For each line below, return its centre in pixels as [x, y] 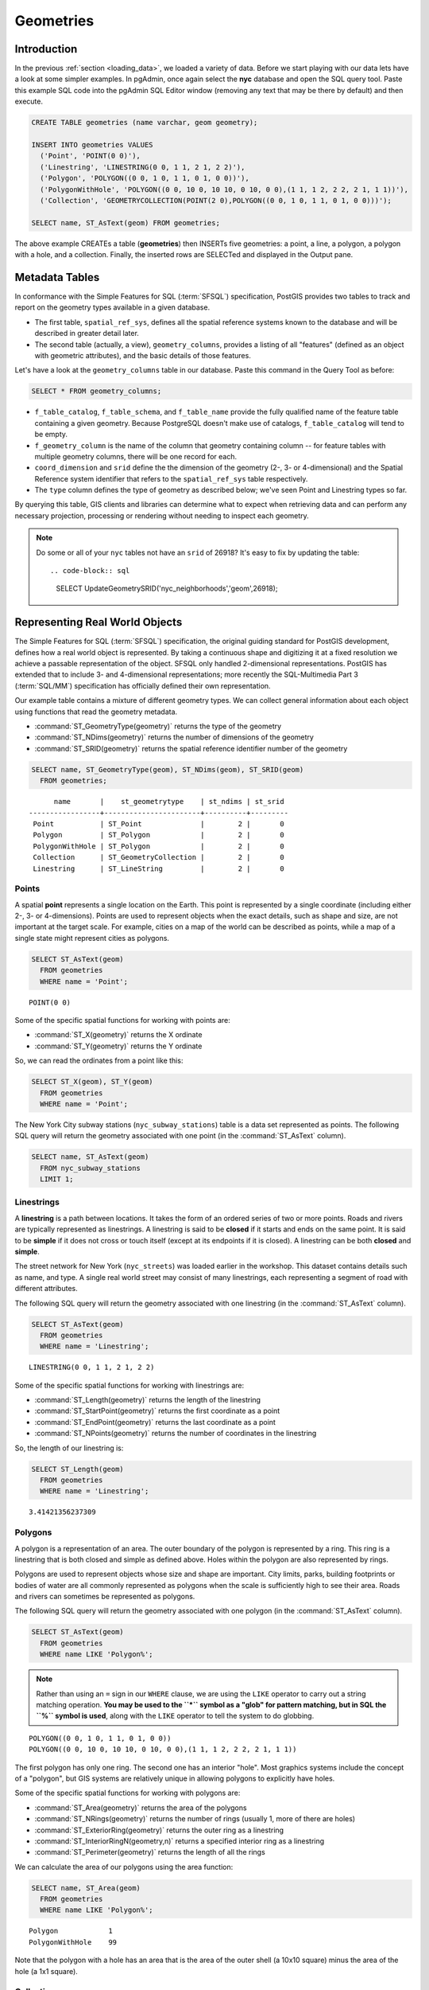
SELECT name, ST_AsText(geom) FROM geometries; [126, 222]
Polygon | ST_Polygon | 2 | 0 [159, 835]
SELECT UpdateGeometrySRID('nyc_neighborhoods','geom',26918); [167, 588]
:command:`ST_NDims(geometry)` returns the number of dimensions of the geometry [174, 737]
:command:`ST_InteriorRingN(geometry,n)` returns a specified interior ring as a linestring [180, 1841]
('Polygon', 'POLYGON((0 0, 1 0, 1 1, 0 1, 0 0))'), [145, 178]
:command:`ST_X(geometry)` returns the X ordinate [118, 1035]
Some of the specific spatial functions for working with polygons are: [128, 1793]
